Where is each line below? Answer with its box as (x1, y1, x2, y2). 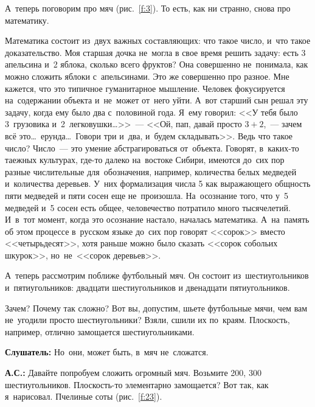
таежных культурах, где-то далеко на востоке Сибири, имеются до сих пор (5, 153, 285, 166)
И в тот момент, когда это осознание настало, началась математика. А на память (5, 213, 310, 226)
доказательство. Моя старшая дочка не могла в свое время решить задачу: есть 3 (5, 46, 306, 58)
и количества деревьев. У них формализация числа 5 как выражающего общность (5, 177, 311, 190)
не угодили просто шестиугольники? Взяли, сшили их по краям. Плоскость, (5, 313, 290, 326)
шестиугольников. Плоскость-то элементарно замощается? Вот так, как (5, 378, 269, 391)
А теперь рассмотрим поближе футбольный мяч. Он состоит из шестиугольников (5, 269, 309, 282)
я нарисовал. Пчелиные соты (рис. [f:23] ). (5, 390, 162, 403)
